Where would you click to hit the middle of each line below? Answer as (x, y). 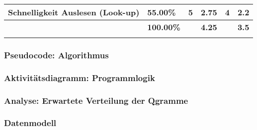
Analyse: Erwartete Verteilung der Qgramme (96, 100)
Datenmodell (30, 123)
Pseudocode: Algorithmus (56, 55)
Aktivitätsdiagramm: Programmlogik (80, 77)
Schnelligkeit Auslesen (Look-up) (74, 12)
